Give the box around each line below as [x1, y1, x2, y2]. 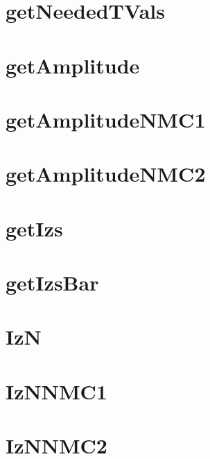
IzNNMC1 [6, 376, 107, 405]
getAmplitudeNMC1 [6, 105, 206, 133]
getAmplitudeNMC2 [6, 159, 206, 188]
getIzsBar [6, 268, 99, 297]
